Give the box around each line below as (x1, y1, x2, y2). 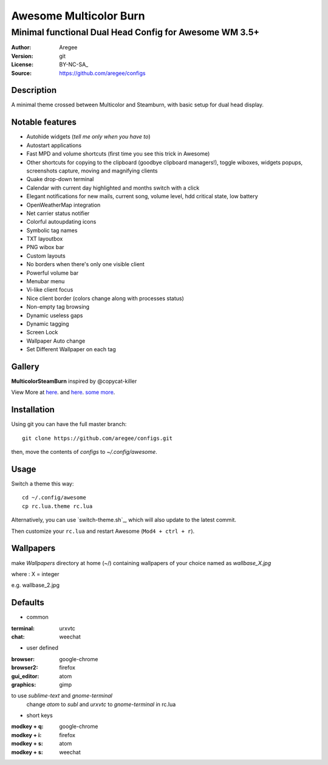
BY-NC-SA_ (59, 61, 89, 68)
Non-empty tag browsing (26, 303, 90, 310)
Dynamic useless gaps (26, 312, 83, 319)
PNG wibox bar (26, 244, 64, 251)
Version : (11, 52, 33, 60)
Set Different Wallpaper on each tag (26, 346, 117, 353)
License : (11, 61, 33, 68)
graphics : (11, 681, 36, 688)
